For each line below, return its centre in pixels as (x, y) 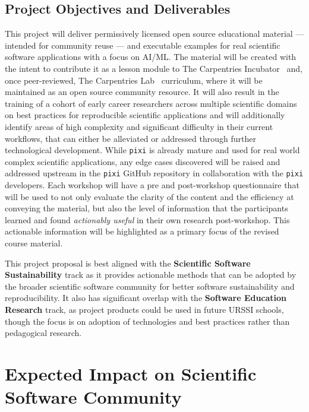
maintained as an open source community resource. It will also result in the (142, 92)
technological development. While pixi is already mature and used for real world (152, 150)
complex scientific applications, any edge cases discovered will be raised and (143, 161)
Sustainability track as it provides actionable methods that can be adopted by (151, 275)
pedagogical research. (43, 333)
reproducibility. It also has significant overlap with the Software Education (146, 298)
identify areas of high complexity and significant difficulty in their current (139, 126)
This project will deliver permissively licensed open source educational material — (154, 34)
